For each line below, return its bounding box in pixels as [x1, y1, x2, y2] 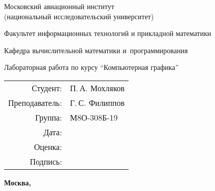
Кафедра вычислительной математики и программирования [4, 45, 188, 55]
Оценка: [34, 140, 62, 152]
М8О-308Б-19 [70, 111, 118, 123]
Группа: [35, 111, 62, 123]
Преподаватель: [8, 96, 62, 108]
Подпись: [29, 155, 62, 167]
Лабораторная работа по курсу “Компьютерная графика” [4, 62, 179, 72]
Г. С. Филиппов [70, 96, 125, 108]
